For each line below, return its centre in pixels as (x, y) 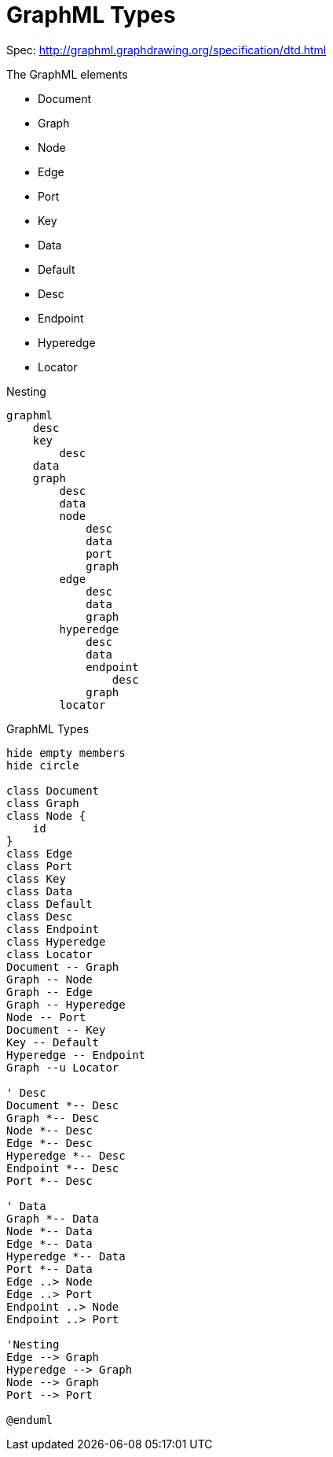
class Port (40, 866)
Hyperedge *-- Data (66, 1256)
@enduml (30, 1420)
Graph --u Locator (63, 1067)
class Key (36, 878)
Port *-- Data (49, 1269)
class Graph (43, 803)
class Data (40, 891)
